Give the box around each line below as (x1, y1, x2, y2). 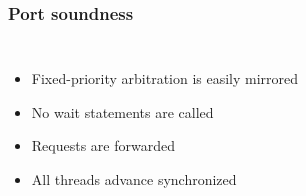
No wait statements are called (31, 101, 214, 122)
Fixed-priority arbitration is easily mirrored (31, 68, 299, 89)
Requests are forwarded (31, 135, 175, 156)
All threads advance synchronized (31, 169, 237, 189)
